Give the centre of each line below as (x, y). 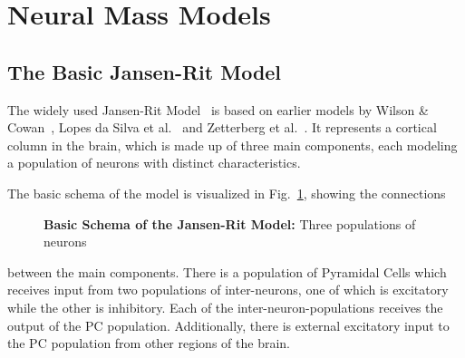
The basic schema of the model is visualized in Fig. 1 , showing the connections (227, 193)
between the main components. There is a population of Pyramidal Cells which (227, 271)
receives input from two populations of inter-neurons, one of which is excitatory (228, 290)
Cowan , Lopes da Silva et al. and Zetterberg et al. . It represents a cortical (222, 127)
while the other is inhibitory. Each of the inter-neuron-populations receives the (225, 307)
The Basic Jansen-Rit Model (145, 71)
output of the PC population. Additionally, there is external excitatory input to (228, 325)
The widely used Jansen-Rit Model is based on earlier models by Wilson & (218, 109)
